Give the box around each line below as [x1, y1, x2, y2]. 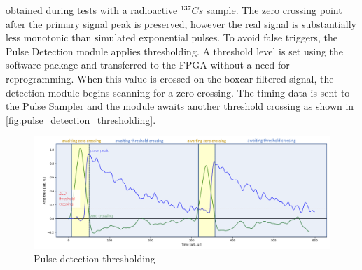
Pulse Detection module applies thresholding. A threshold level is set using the [6, 43, 344, 58]
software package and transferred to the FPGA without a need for [6, 57, 290, 72]
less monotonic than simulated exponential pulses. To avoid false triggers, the [6, 30, 337, 45]
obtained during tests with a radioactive [6, 3, 178, 17]
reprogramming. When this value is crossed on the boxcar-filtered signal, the [6, 71, 334, 85]
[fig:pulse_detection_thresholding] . [6, 112, 156, 127]
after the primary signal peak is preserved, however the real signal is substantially [6, 16, 356, 31]
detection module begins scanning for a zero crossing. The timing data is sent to [6, 85, 350, 99]
